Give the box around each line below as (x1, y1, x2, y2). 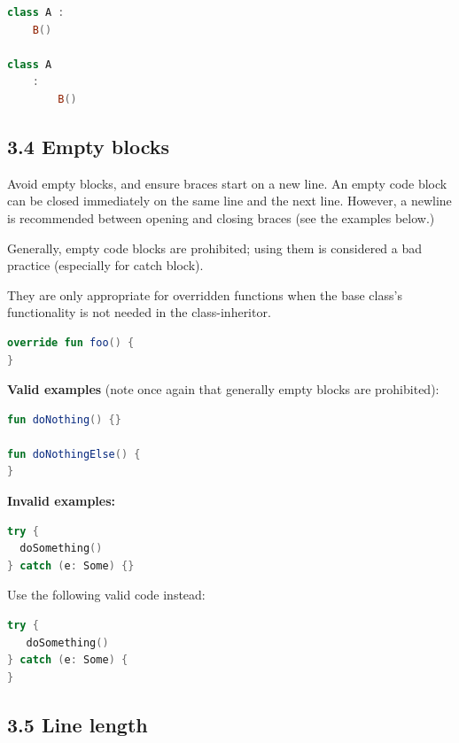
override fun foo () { (7, 336, 135, 349)
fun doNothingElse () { (7, 447, 141, 461)
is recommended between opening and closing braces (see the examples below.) (7, 208, 435, 227)
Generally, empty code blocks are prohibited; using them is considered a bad (7, 238, 423, 257)
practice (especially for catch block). (7, 256, 204, 275)
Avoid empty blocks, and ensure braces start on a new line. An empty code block (7, 174, 447, 192)
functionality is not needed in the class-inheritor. (7, 303, 271, 321)
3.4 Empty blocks (7, 132, 170, 159)
